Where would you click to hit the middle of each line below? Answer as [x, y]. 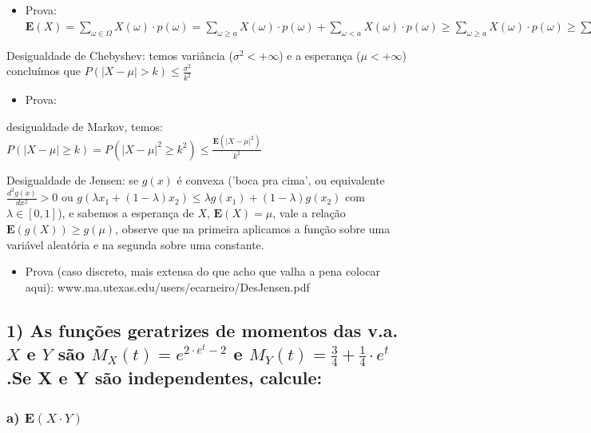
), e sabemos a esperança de [126, 213]
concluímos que [44, 71]
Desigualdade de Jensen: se [73, 179]
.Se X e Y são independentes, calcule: [165, 377]
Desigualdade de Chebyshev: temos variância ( [120, 55]
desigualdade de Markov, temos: [85, 126]
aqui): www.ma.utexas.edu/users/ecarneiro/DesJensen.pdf [167, 286]
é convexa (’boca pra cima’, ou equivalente [281, 179]
